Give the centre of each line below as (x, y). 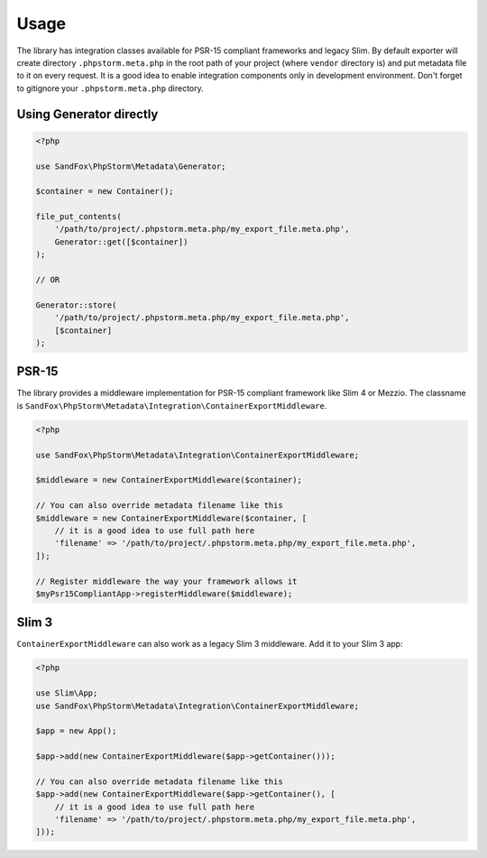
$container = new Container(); (105, 191)
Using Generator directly (87, 114)
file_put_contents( (78, 217)
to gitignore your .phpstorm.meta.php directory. (110, 88)
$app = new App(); (76, 731)
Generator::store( (76, 305)
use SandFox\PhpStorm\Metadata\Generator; (131, 166)
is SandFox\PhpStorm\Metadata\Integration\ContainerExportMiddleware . (172, 405)
